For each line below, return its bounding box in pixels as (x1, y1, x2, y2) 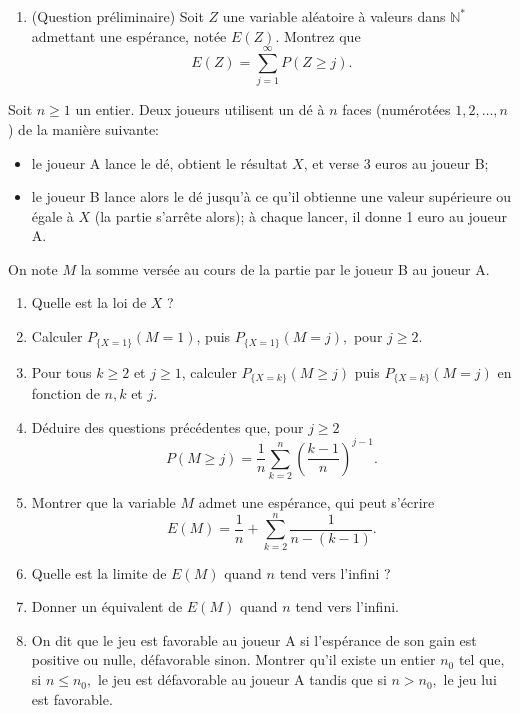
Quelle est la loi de (31, 292, 147, 313)
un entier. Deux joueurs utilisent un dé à (75, 99, 325, 120)
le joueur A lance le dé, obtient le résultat (31, 152, 288, 173)
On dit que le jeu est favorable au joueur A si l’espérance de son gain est (31, 629, 477, 650)
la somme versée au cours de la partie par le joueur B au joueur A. (80, 258, 490, 279)
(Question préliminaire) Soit (31, 6, 204, 26)
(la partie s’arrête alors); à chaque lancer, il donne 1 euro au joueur (94, 205, 507, 226)
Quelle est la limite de (31, 562, 167, 583)
